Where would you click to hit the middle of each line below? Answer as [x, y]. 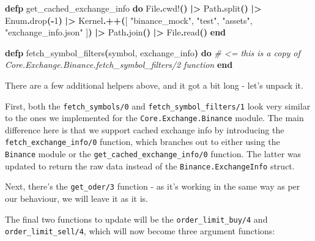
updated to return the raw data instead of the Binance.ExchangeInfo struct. [150, 165]
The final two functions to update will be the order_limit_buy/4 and [136, 219]
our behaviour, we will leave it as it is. [76, 198]
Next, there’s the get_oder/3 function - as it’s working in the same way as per [153, 186]
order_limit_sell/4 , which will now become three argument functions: [140, 231]
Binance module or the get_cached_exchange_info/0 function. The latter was [153, 154]
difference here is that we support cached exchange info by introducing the [145, 129]
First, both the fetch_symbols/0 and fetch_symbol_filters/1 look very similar [158, 106]
